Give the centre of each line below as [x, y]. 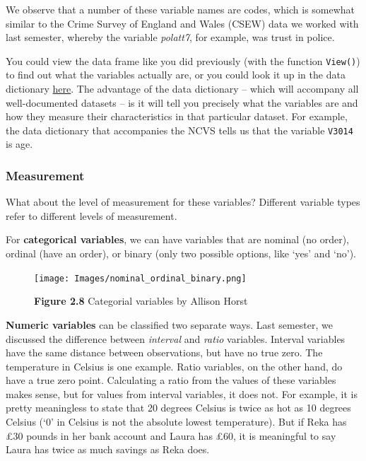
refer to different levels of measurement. [91, 215]
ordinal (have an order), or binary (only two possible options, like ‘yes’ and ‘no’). [181, 253]
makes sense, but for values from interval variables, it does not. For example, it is [182, 393]
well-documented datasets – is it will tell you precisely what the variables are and [182, 102]
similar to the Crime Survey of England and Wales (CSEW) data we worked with [182, 23]
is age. [19, 144]
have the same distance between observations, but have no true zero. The [164, 352]
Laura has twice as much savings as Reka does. [108, 449]
